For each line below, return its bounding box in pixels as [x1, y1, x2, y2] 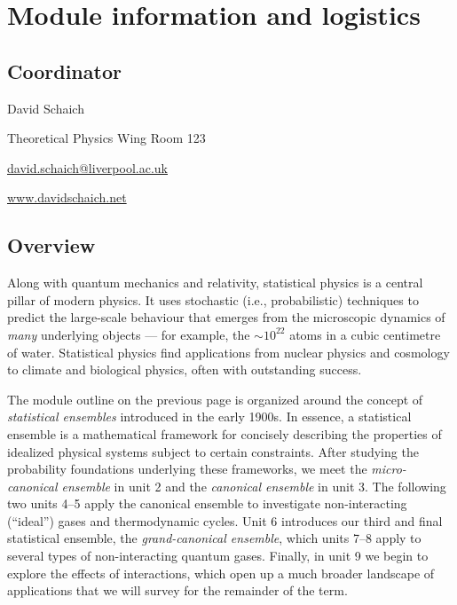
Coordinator [7, 57, 122, 84]
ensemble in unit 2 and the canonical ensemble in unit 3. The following [61, 476, 446, 495]
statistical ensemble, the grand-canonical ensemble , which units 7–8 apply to [7, 529, 422, 547]
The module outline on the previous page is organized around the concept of [7, 389, 423, 408]
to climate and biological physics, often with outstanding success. [7, 360, 362, 379]
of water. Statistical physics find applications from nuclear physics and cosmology [7, 342, 450, 361]
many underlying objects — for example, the [7, 325, 250, 343]
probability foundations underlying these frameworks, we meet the [7, 460, 367, 478]
